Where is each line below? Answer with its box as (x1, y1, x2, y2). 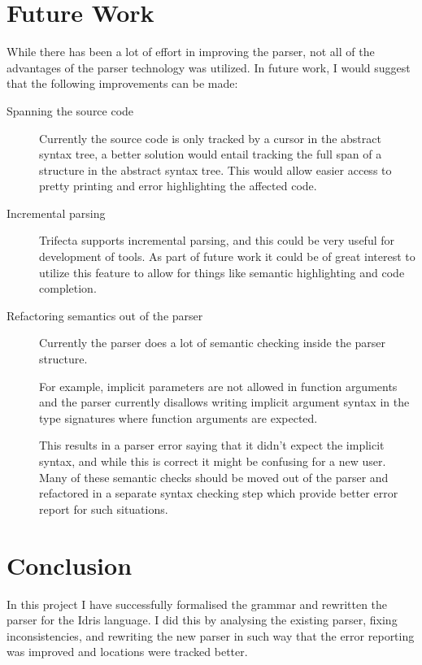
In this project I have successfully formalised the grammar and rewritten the (7, 595, 388, 612)
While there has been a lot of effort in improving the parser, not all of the (7, 43, 375, 60)
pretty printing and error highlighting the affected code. (39, 177, 317, 194)
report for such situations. (39, 500, 168, 517)
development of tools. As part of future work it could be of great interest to (39, 248, 415, 265)
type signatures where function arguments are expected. (39, 409, 318, 426)
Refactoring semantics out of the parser (7, 306, 203, 324)
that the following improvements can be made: (7, 75, 238, 92)
